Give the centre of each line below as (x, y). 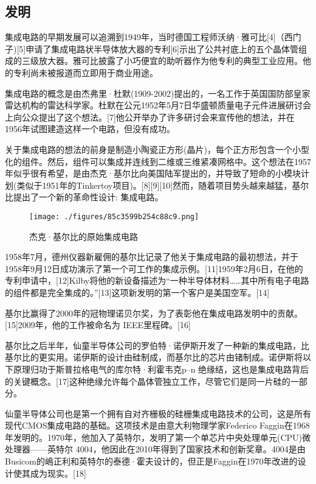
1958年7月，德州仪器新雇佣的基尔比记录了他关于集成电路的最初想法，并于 (152, 257)
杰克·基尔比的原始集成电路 (84, 236)
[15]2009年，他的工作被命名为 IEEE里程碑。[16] (98, 325)
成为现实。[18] (58, 473)
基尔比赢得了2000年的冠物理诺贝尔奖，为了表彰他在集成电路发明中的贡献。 (154, 313)
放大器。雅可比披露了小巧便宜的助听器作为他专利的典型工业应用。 (170, 61)
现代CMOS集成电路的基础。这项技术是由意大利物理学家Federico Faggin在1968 (157, 425)
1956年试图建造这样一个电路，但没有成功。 (90, 129)
